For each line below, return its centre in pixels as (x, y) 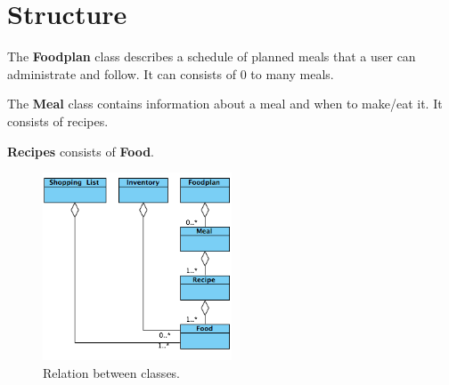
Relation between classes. (111, 373)
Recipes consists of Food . (81, 151)
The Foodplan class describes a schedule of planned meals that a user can (212, 56)
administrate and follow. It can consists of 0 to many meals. (171, 73)
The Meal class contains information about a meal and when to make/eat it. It (225, 104)
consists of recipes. (58, 120)
